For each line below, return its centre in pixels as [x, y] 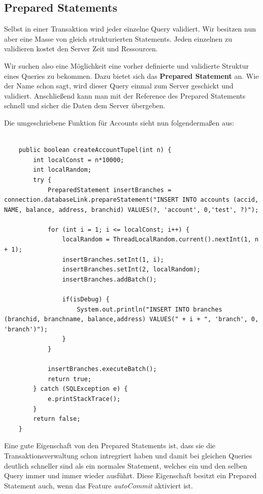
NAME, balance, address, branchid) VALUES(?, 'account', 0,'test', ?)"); [131, 210]
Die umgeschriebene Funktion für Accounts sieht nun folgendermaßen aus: [119, 122]
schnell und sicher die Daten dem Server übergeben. [85, 105]
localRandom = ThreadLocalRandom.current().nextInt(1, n [160, 240]
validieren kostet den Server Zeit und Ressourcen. [81, 49]
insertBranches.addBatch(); [109, 279]
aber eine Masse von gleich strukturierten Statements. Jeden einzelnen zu [118, 38]
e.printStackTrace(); [84, 399]
